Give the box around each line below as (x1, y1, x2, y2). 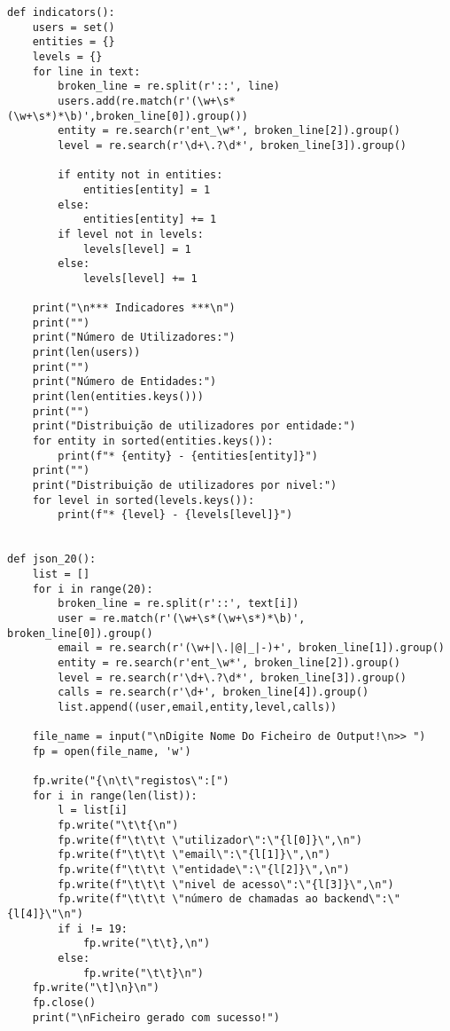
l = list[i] (58, 804, 128, 817)
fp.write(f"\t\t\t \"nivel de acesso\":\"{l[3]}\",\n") (58, 878, 394, 891)
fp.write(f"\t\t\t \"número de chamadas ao (58, 893, 318, 906)
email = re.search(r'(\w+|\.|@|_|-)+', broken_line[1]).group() (58, 641, 445, 655)
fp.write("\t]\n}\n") (32, 981, 159, 995)
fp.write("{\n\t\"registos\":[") (32, 775, 229, 788)
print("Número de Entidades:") (32, 375, 217, 389)
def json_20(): (7, 553, 97, 566)
